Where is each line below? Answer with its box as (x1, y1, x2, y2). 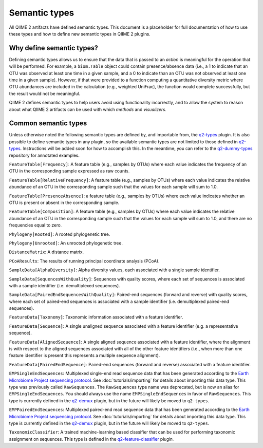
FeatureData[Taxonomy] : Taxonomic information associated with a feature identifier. (9, 314, 184, 320)
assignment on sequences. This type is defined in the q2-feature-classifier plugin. (9, 436, 174, 442)
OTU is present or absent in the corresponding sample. (9, 200, 119, 205)
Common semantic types (9, 119, 87, 128)
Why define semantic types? (9, 44, 98, 52)
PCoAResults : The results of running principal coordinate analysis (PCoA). (9, 258, 160, 264)
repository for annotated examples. (9, 152, 80, 158)
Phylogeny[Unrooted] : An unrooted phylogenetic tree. (9, 240, 123, 246)
